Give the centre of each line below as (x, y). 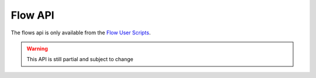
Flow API (33, 15)
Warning (37, 48)
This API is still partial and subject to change (80, 59)
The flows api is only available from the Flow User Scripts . (81, 33)
